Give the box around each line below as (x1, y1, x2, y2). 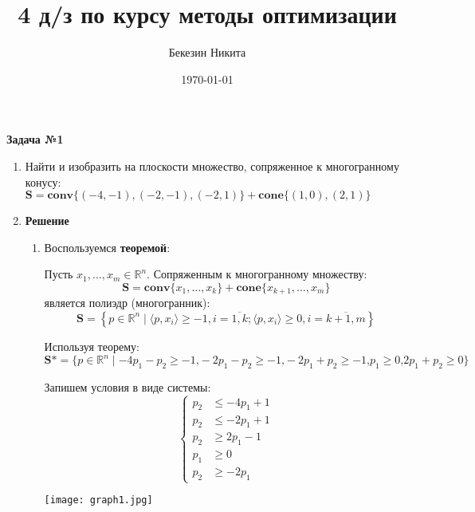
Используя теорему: (44, 337, 139, 354)
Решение (25, 212, 69, 229)
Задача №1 (6, 131, 64, 148)
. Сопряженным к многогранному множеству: (147, 266, 367, 282)
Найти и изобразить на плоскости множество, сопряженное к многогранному (25, 157, 399, 174)
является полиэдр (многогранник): (44, 294, 210, 311)
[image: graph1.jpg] (44, 494, 153, 506)
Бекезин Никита (168, 44, 246, 61)
